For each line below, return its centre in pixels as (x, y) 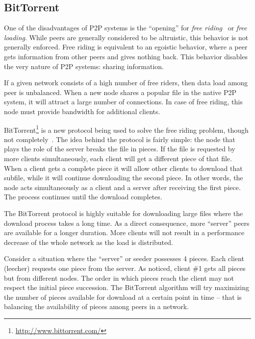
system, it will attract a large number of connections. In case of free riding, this (123, 102)
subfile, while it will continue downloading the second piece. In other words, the (124, 178)
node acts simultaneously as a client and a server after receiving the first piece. (122, 187)
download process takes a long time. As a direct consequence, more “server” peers (127, 223)
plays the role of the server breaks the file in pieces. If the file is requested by (120, 149)
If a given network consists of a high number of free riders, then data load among (126, 83)
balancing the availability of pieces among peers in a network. (97, 306)
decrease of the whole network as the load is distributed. (89, 242)
